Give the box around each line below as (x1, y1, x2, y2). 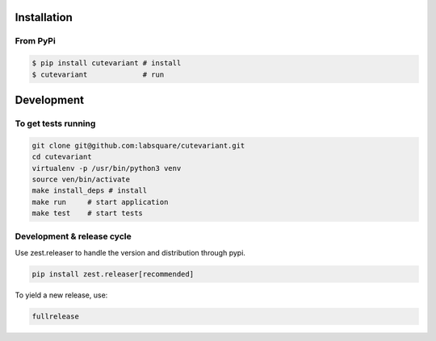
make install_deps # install (31, 186, 148, 195)
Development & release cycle (15, 231, 132, 242)
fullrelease (31, 311, 80, 321)
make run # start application (31, 198, 169, 206)
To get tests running (15, 118, 96, 129)
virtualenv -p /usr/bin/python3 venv (31, 164, 182, 173)
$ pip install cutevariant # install (31, 59, 182, 68)
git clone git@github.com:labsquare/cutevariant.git (31, 141, 245, 150)
